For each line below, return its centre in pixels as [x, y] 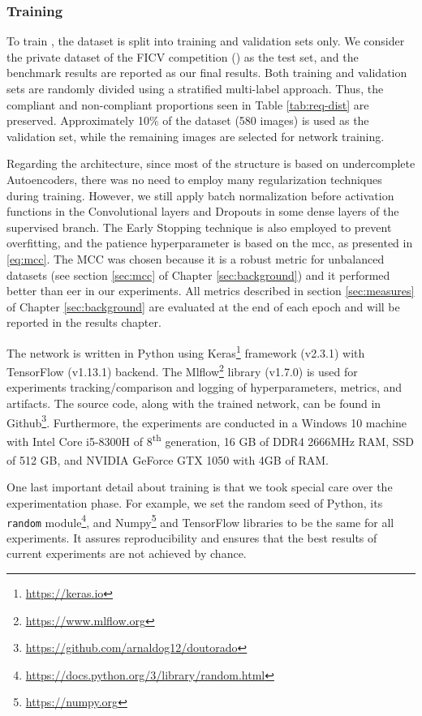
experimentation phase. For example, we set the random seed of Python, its [195, 502]
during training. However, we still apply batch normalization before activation [200, 195]
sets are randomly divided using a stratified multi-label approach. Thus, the [195, 88]
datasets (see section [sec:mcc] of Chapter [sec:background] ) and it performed [198, 274]
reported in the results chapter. [84, 322]
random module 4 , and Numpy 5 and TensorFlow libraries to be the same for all [200, 521]
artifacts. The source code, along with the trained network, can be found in [194, 403]
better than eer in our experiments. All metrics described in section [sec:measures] [211, 291]
